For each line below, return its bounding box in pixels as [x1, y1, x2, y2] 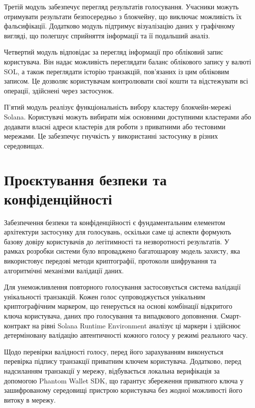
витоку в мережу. [4, 394, 56, 405]
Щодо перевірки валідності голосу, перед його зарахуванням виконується [4, 346, 224, 356]
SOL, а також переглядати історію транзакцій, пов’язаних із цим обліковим [4, 66, 229, 76]
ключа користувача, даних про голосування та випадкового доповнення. [4, 310, 219, 321]
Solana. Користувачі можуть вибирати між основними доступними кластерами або [4, 111, 252, 121]
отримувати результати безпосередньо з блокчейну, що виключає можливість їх [4, 11, 242, 21]
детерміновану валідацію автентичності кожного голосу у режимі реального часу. [4, 330, 248, 340]
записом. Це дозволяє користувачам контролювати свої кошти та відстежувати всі [4, 76, 248, 86]
